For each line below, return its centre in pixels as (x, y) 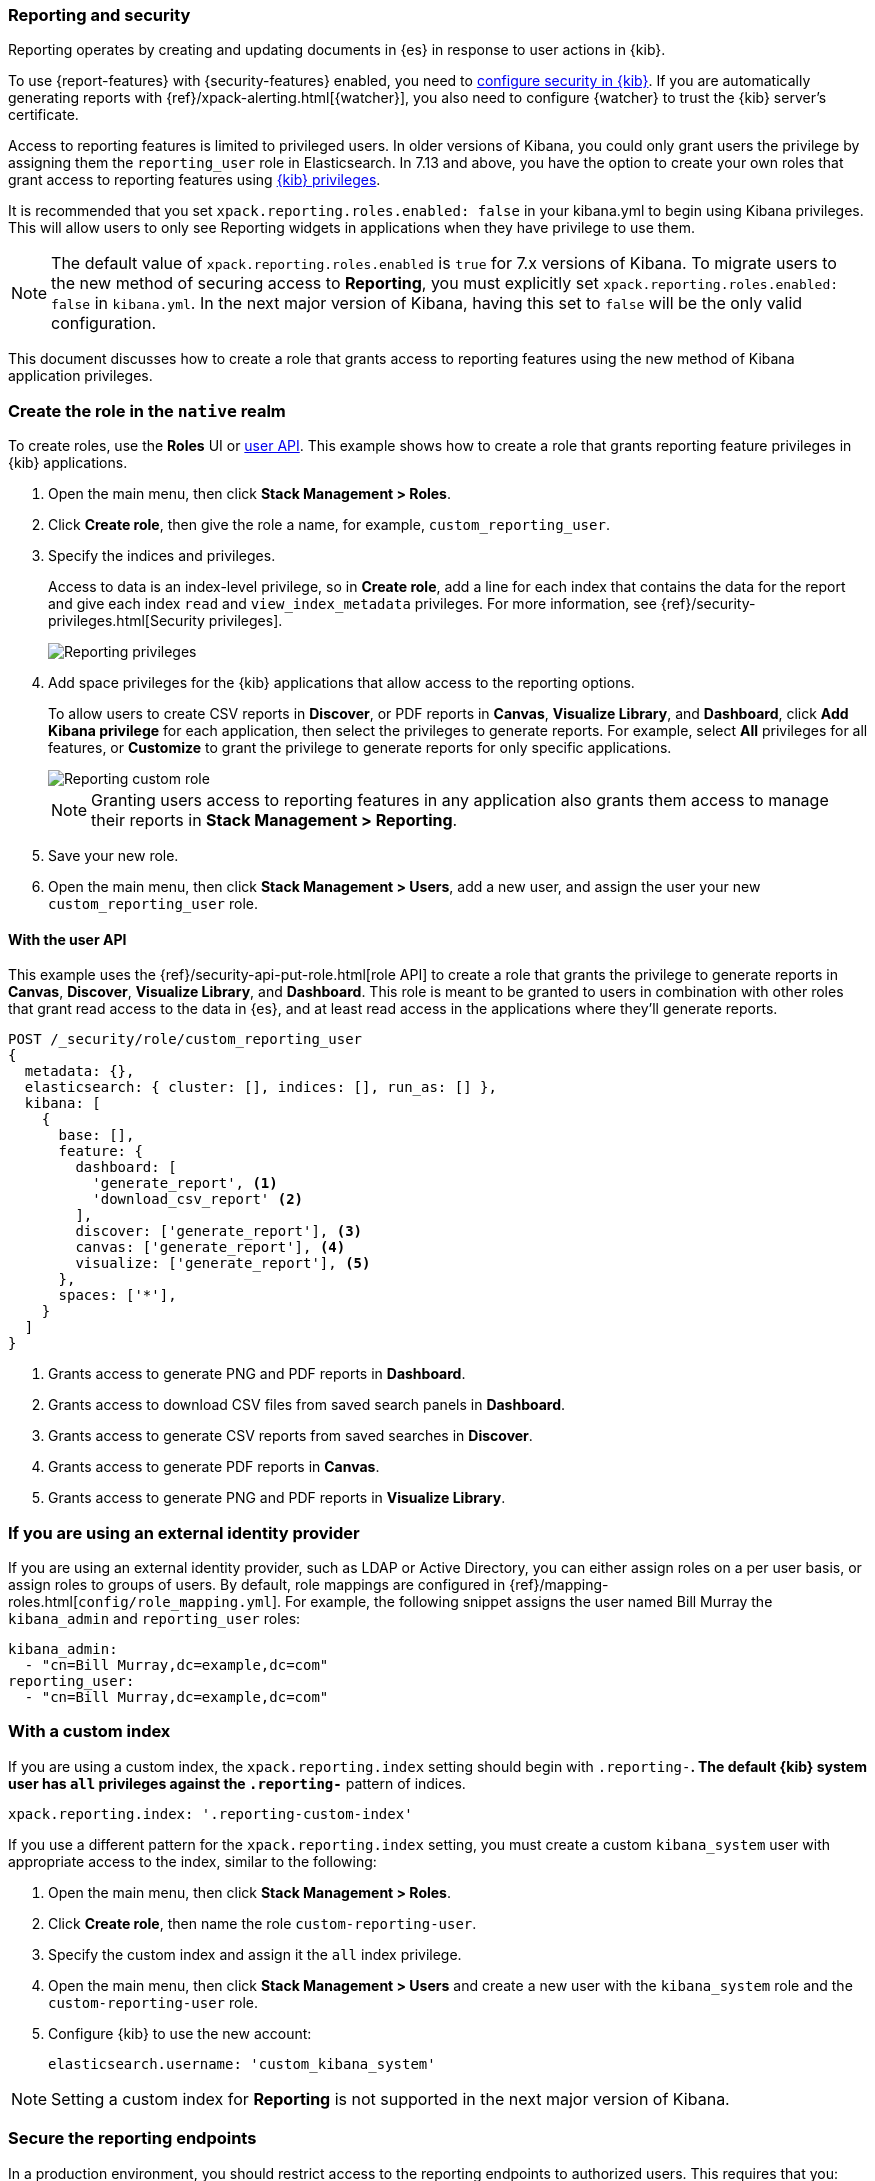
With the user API (67, 939)
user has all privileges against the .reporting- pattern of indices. (237, 1783)
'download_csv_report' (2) (198, 1199)
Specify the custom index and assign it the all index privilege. (255, 1954)
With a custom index (89, 1731)
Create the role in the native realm (147, 410)
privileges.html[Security (126, 621)
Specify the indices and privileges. (162, 556)
